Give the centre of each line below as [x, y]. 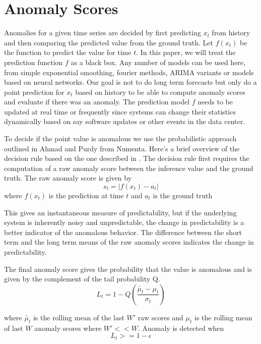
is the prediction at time [86, 195]
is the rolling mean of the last [79, 317]
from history [231, 33]
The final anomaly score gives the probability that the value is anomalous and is [128, 269]
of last [14, 328]
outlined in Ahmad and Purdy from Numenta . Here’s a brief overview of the [122, 148]
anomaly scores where [68, 328]
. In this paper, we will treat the [186, 52]
